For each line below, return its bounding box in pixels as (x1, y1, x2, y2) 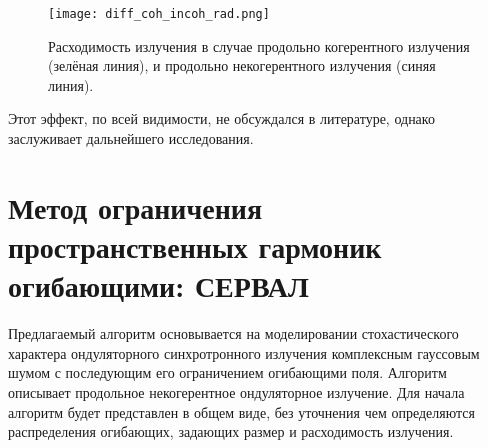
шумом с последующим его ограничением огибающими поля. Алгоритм (8, 362, 447, 383)
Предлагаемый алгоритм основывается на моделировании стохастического (8, 323, 459, 344)
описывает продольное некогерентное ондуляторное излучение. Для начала (8, 381, 465, 402)
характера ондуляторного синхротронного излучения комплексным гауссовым (8, 342, 480, 363)
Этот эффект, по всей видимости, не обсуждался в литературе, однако (8, 108, 435, 129)
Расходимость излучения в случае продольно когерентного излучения (48, 35, 470, 56)
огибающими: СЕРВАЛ (8, 265, 309, 306)
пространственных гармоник (8, 226, 382, 266)
